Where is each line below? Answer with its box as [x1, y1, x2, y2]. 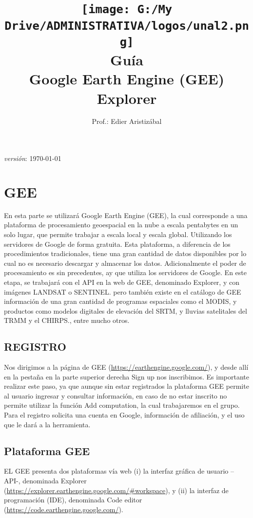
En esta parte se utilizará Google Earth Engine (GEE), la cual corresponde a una [4, 210, 248, 220]
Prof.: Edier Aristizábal [92, 116, 162, 126]
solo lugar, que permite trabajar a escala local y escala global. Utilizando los [4, 229, 232, 239]
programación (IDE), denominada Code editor [4, 495, 142, 505]
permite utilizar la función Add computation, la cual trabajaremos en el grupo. [4, 400, 240, 410]
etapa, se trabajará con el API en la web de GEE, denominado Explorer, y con [4, 277, 239, 287]
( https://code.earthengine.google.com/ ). [4, 504, 123, 514]
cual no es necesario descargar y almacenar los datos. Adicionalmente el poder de [4, 258, 246, 268]
